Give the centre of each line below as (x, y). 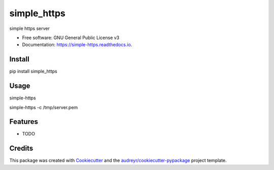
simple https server (30, 28)
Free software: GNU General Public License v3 (71, 38)
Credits (21, 148)
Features (24, 122)
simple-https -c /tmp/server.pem (44, 107)
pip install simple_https (33, 72)
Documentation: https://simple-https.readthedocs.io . (77, 45)
